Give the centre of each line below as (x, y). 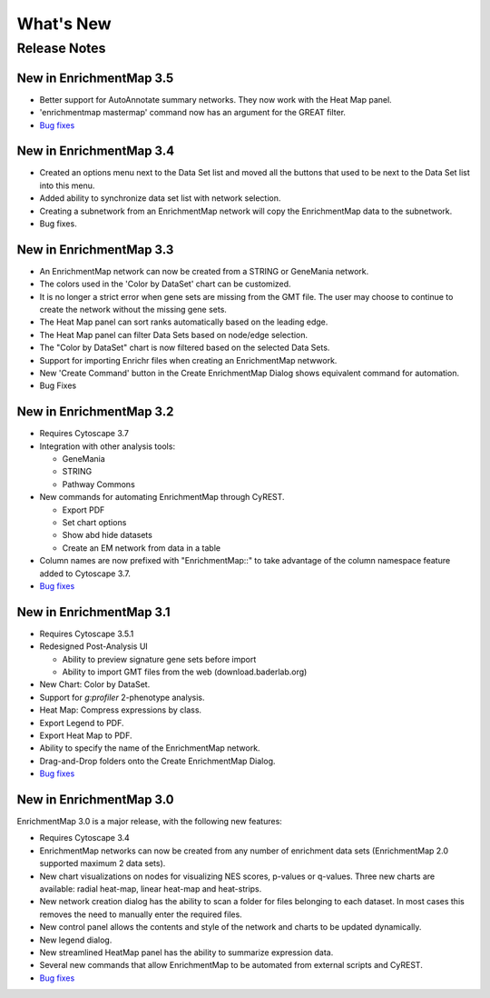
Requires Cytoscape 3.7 (84, 434)
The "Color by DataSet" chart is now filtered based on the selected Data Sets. (185, 348)
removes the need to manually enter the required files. (141, 914)
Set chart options (94, 523)
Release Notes (61, 48)
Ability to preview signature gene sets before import (159, 659)
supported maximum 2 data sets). (103, 863)
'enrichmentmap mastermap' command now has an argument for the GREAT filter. (193, 113)
